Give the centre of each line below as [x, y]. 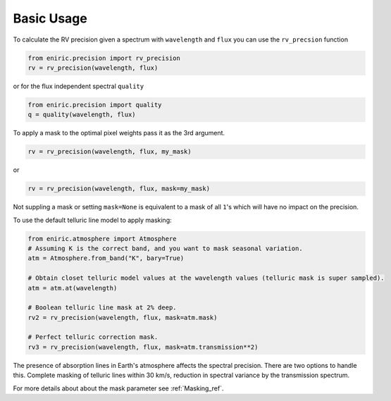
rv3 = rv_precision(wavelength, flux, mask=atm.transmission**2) [143, 347]
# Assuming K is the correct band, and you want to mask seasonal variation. [165, 248]
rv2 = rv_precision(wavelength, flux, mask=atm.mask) [123, 317]
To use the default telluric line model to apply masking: [92, 220]
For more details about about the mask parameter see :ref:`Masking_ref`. [118, 388]
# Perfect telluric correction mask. [93, 337]
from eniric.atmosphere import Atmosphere [102, 239]
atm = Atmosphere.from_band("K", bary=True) [106, 258]
